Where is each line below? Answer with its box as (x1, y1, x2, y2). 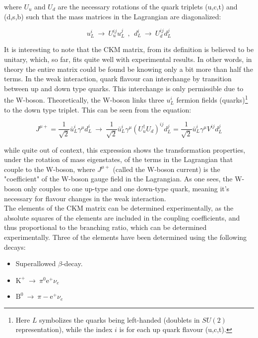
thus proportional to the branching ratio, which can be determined (4, 222, 207, 232)
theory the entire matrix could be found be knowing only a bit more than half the (4, 63, 253, 74)
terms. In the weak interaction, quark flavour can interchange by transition (4, 73, 232, 84)
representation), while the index (15, 324, 113, 335)
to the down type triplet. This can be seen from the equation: (4, 104, 192, 114)
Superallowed (15, 258, 56, 269)
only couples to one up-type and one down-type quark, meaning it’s (24, 183, 230, 194)
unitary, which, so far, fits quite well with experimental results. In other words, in (4, 54, 252, 64)
